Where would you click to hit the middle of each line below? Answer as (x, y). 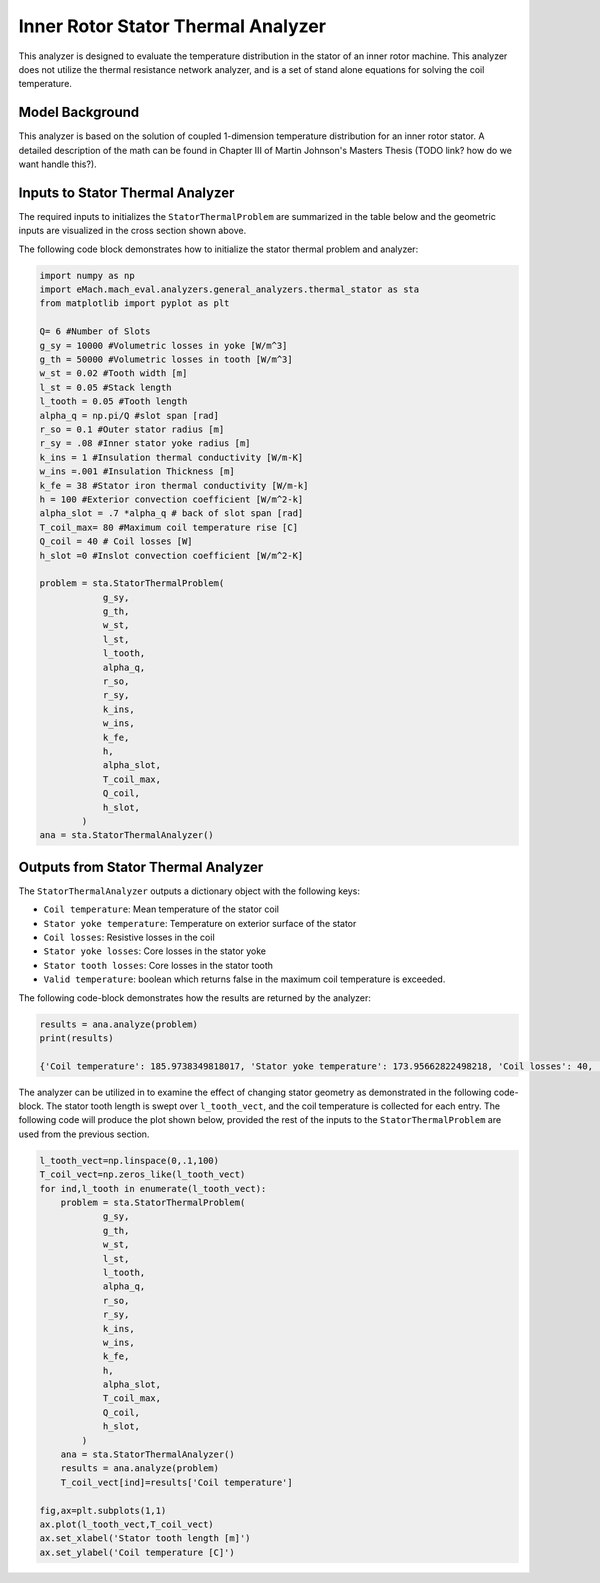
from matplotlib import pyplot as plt (134, 303)
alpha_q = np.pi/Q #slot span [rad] (129, 415)
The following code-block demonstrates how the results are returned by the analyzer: (195, 997)
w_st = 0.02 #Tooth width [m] (113, 373)
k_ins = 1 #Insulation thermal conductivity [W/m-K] (171, 457)
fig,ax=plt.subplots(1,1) (103, 1510)
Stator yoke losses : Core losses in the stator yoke (155, 951)
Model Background (79, 112)
